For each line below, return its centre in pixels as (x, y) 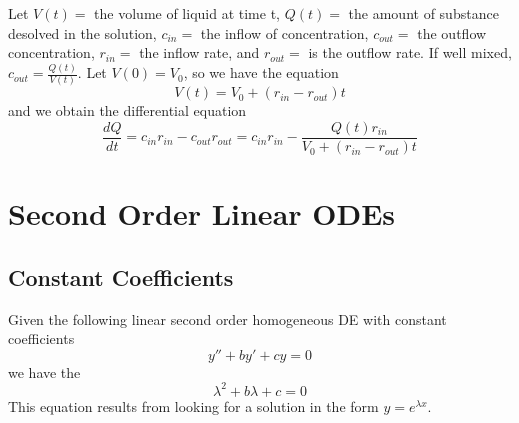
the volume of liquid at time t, (187, 13)
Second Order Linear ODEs (202, 213)
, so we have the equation (261, 72)
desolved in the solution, (82, 32)
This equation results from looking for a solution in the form (193, 405)
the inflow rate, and (199, 52)
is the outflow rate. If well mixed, (410, 52)
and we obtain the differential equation (127, 110)
